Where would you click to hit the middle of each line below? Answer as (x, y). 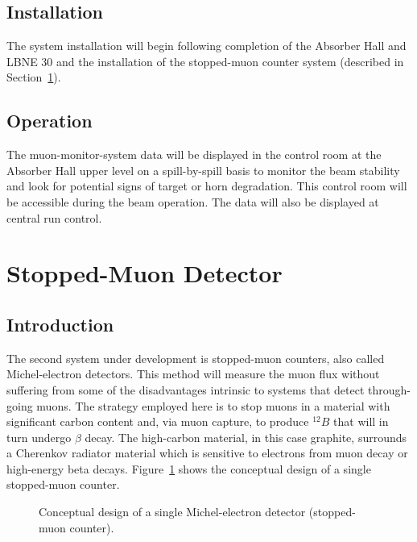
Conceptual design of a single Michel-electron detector (172, 512)
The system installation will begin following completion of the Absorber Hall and (206, 46)
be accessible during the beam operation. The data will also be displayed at (193, 201)
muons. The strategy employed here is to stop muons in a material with (213, 405)
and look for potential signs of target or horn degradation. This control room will (207, 186)
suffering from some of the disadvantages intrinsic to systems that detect (186, 389)
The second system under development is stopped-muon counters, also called (196, 358)
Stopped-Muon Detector (145, 273)
